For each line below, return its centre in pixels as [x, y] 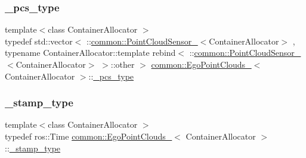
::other [123, 64]
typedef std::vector [39, 41]
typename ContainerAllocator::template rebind [90, 53]
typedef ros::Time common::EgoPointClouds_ [89, 136]
